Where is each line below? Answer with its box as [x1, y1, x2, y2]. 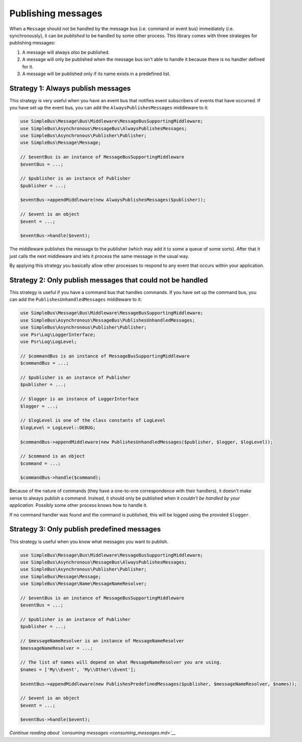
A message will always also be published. [22, 49, 110, 55]
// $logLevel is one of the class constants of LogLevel [20, 417, 166, 423]
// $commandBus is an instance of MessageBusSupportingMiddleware [20, 353, 190, 359]
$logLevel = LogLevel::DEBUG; [20, 424, 96, 431]
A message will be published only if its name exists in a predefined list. [22, 71, 171, 77]
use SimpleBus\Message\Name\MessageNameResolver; [20, 581, 147, 587]
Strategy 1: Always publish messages [9, 84, 131, 93]
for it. [22, 63, 34, 70]
